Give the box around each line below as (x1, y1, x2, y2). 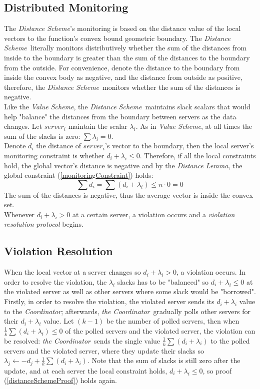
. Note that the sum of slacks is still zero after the (87, 355, 240, 366)
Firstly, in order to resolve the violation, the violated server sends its (4, 296, 214, 307)
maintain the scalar (68, 121, 127, 131)
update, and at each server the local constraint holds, (4, 365, 167, 376)
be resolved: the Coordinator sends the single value (4, 335, 160, 346)
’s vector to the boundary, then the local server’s (104, 140, 254, 151)
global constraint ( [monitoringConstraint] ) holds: (4, 170, 153, 180)
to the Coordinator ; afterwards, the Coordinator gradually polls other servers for (4, 306, 251, 316)
